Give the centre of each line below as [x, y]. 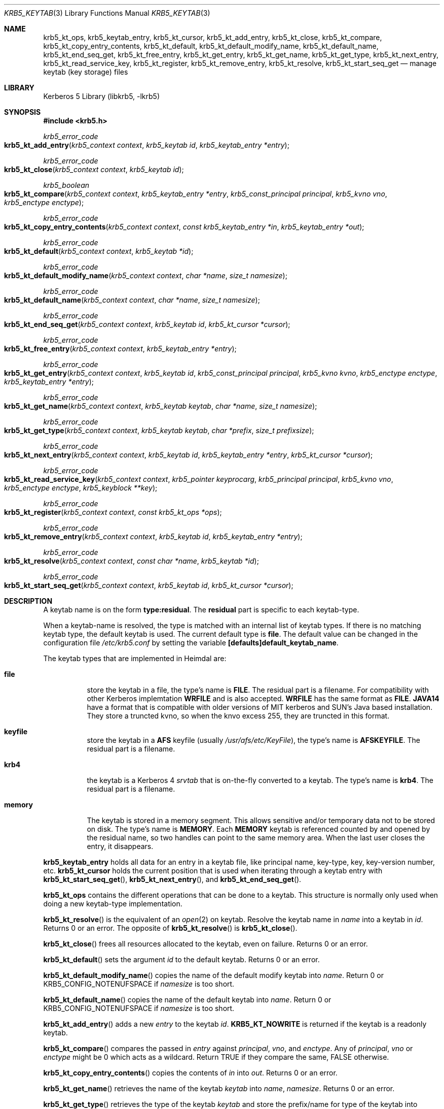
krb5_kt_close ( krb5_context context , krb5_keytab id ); [94, 169]
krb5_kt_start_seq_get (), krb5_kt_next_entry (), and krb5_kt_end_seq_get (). [172, 879]
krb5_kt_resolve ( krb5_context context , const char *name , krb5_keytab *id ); [132, 561]
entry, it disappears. [120, 846]
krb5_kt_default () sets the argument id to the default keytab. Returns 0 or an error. [181, 959]
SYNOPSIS [23, 112]
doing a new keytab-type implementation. [113, 904]
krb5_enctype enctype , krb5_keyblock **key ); [81, 488]
